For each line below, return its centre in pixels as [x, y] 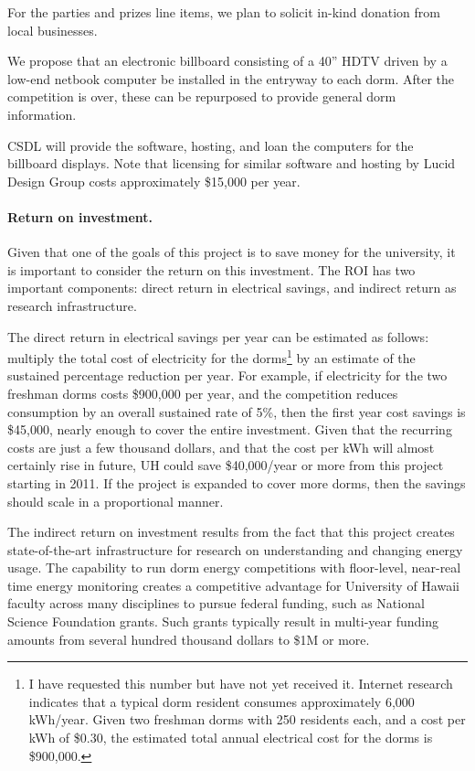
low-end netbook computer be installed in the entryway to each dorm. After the [231, 78]
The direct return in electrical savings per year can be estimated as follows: [218, 336]
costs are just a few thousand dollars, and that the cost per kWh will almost [221, 447]
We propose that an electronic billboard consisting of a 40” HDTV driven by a [227, 61]
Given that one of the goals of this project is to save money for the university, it [232, 252]
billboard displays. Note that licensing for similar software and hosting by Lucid [232, 163]
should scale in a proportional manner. [116, 501]
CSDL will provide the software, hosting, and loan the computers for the [211, 145]
